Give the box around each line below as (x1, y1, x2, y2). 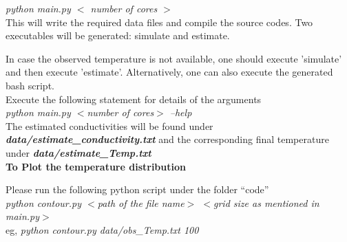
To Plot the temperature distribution (6, 159, 186, 173)
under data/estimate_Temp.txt (6, 145, 151, 159)
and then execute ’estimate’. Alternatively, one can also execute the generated (6, 65, 333, 79)
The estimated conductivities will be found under (6, 118, 213, 133)
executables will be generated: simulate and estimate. (6, 28, 230, 43)
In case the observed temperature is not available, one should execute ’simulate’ (6, 51, 342, 65)
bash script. (6, 78, 54, 92)
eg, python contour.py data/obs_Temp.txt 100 (6, 222, 199, 236)
